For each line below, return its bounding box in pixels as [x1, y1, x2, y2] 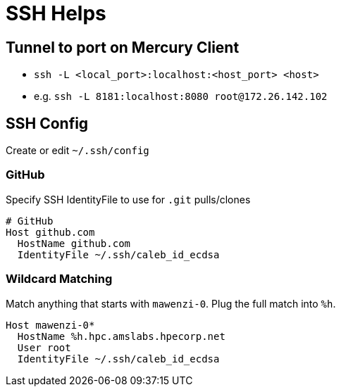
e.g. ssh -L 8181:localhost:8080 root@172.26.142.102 [34, 90, 328, 103]
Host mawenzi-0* [6, 319, 95, 331]
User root [17, 341, 71, 353]
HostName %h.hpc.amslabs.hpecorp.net [17, 330, 225, 342]
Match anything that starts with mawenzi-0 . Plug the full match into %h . [6, 297, 336, 310]
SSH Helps [6, 1, 106, 25]
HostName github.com [17, 237, 131, 249]
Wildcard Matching [6, 272, 113, 286]
